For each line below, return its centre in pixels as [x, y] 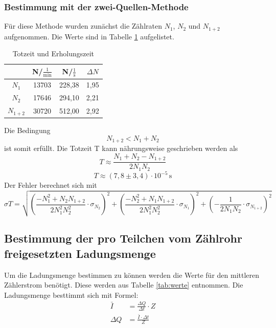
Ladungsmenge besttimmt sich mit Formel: [71, 294]
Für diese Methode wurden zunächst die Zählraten [83, 26]
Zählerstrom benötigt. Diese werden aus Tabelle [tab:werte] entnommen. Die [124, 285]
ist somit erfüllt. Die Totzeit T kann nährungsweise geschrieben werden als [121, 148]
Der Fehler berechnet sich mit [51, 185]
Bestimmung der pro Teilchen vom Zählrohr [123, 238]
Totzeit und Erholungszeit [53, 53]
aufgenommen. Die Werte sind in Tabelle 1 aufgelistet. [89, 36]
